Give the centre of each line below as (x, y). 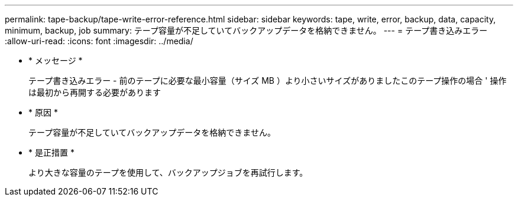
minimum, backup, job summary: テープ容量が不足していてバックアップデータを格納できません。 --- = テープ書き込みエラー (246, 30)
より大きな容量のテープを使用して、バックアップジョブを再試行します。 (168, 172)
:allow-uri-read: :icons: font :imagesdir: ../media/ (99, 41)
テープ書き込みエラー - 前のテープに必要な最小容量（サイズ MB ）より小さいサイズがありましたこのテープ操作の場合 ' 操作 (268, 80)
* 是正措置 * (51, 152)
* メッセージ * (56, 60)
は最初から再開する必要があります (95, 92)
